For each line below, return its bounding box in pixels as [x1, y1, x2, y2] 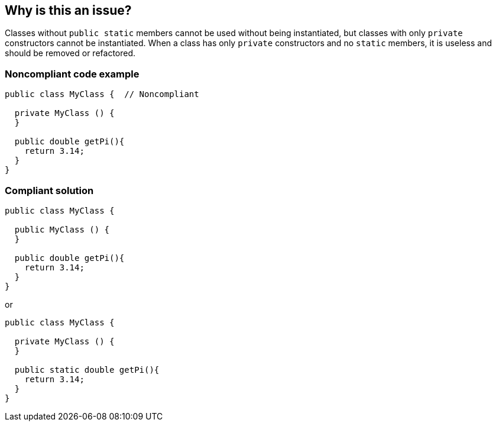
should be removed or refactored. [5, 48, 136, 59]
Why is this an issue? [5, 3, 132, 18]
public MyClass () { [14, 224, 110, 234]
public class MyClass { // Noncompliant [5, 89, 199, 99]
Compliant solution [5, 184, 94, 196]
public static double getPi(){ [14, 364, 160, 375]
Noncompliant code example [5, 67, 140, 80]
